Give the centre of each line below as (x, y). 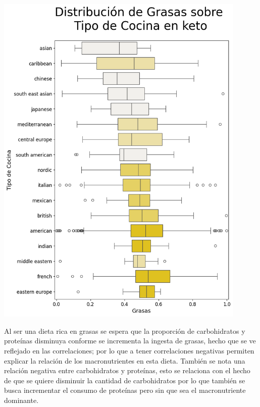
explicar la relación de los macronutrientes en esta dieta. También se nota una (125, 360)
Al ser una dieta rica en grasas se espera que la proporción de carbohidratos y (125, 330)
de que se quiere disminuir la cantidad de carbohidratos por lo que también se (125, 380)
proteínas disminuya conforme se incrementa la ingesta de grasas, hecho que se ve (130, 341)
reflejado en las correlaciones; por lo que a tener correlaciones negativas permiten (129, 351)
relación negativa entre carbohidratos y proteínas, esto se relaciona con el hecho (127, 370)
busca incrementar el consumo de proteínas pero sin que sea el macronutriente (125, 390)
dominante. (21, 400)
